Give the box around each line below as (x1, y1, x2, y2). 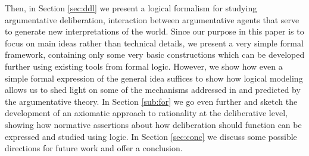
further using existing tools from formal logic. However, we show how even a (5, 60, 283, 72)
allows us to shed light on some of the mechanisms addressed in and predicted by (5, 83, 301, 96)
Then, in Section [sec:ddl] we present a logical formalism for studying (5, 2, 257, 14)
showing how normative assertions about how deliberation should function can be (5, 118, 302, 130)
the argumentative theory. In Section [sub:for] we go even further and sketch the (5, 95, 298, 107)
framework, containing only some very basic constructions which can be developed (5, 48, 305, 61)
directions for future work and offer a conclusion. (5, 142, 183, 154)
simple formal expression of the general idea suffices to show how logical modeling (5, 71, 303, 84)
